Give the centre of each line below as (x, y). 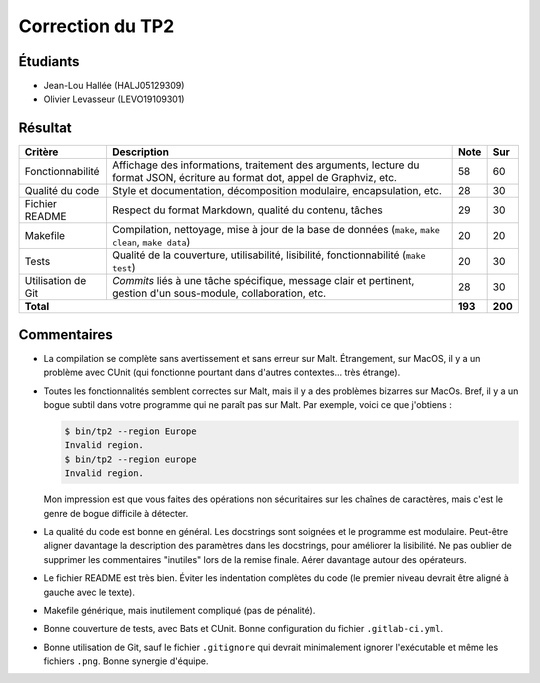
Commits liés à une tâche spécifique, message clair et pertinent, (263, 281)
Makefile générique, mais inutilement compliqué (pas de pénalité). (179, 610)
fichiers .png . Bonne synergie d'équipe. (126, 661)
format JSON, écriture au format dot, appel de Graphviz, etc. (254, 178)
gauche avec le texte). (89, 592)
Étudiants (49, 61)
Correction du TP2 (96, 26)
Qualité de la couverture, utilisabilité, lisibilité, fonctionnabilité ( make (268, 255)
